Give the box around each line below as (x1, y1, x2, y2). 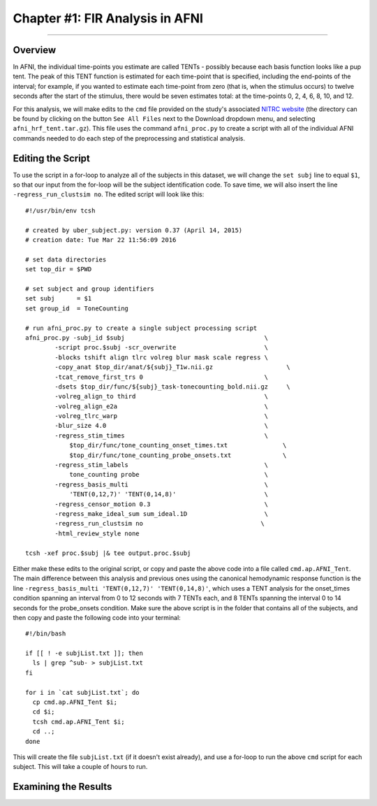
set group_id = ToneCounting (25, 304, 129, 312)
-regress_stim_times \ (54, 431, 269, 440)
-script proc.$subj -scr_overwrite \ (54, 343, 269, 352)
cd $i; (32, 708, 55, 716)
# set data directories (25, 255, 107, 264)
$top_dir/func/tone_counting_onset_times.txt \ (69, 441, 287, 449)
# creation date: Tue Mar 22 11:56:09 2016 (25, 236, 177, 244)
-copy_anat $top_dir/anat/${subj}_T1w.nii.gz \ (54, 364, 290, 371)
